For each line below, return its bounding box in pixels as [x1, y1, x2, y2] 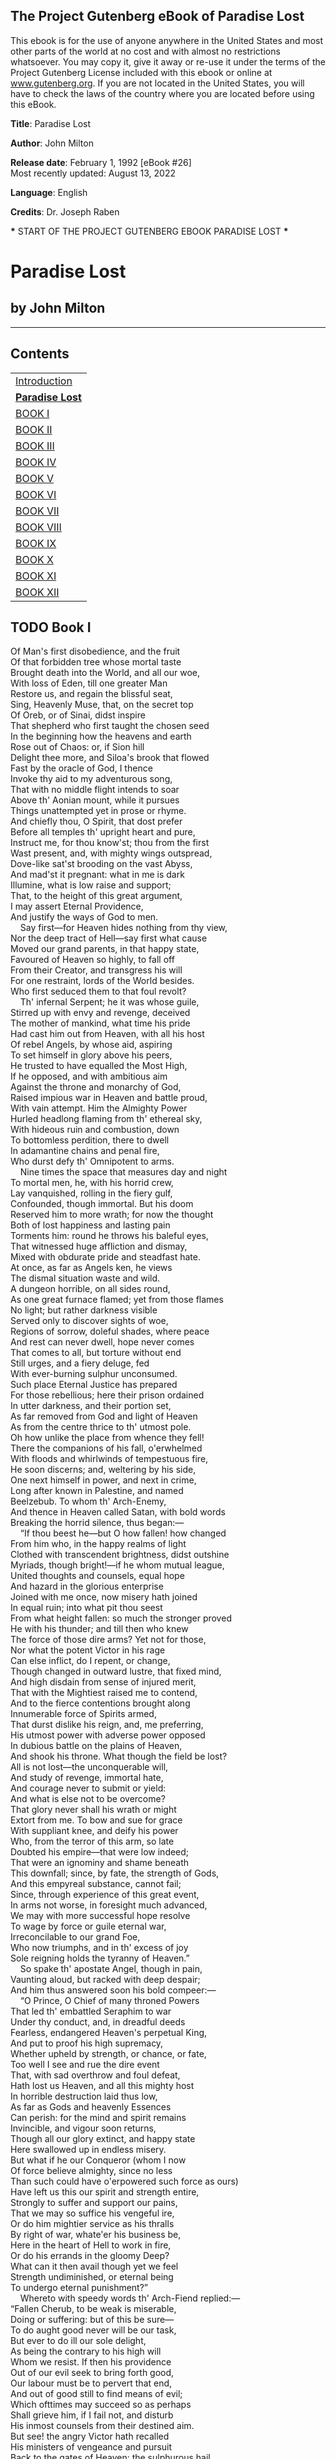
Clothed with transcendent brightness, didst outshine [10, 1549, 230, 1561]
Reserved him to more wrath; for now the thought [10, 1209, 214, 1221]
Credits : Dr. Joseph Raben [10, 205, 120, 218]
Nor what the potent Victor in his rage [10, 1644, 166, 1656]
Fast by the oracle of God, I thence [10, 762, 153, 774]
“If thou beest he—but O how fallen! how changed [19, 1527, 227, 1539]
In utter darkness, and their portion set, [10, 1400, 172, 1412]
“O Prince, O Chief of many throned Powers [19, 1995, 200, 2007]
